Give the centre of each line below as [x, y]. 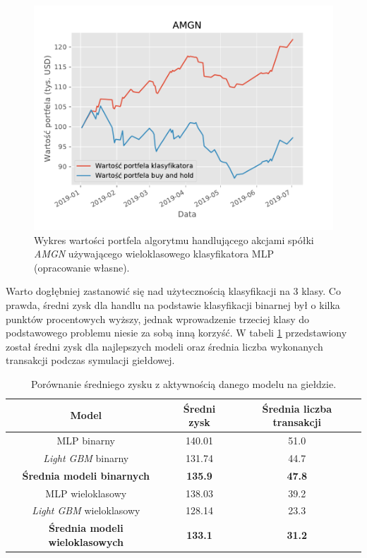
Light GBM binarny [86, 457]
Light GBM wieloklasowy [86, 510]
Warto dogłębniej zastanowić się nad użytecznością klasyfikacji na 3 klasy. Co [173, 291]
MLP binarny [86, 440]
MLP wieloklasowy [86, 493]
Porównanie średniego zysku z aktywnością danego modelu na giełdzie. [183, 383]
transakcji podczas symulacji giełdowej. [90, 360]
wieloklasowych [86, 541]
